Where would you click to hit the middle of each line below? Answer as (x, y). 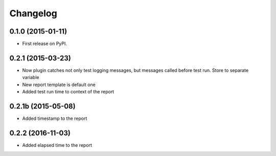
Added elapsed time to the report (57, 145)
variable (31, 77)
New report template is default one (59, 85)
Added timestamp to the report (55, 119)
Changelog (33, 13)
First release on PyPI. (45, 44)
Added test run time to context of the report (68, 92)
